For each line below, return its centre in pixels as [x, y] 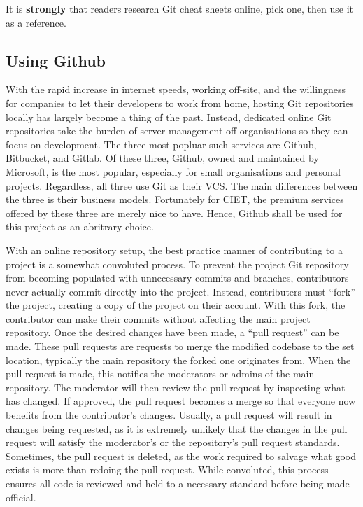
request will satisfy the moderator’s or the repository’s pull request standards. [173, 442]
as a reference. [36, 22]
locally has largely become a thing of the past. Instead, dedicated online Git [169, 117]
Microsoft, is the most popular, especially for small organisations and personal [173, 171]
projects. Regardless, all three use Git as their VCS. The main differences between [182, 185]
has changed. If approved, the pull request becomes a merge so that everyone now [181, 401]
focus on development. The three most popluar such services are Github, [161, 144]
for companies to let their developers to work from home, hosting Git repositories [180, 103]
